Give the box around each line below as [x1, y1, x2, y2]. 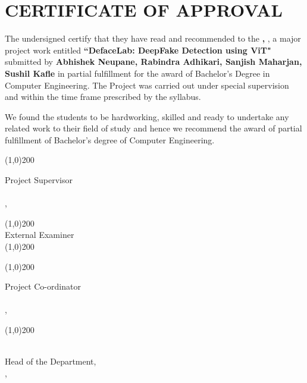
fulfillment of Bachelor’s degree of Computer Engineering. [5, 133, 215, 146]
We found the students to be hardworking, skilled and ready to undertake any [5, 110, 289, 123]
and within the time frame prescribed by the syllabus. [5, 90, 201, 103]
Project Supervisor [5, 174, 73, 186]
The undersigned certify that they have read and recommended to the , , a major [5, 32, 301, 45]
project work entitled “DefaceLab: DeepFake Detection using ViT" [5, 43, 271, 56]
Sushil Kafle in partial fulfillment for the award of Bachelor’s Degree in [5, 67, 270, 79]
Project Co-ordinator [5, 280, 81, 293]
